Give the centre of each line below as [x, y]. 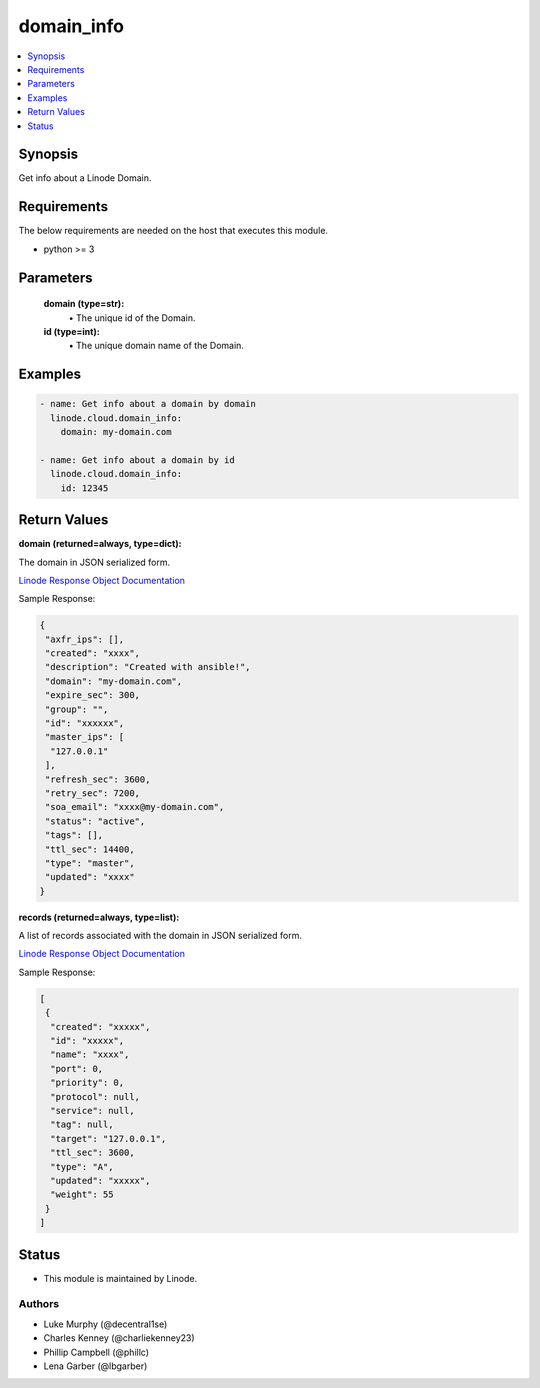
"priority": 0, [87, 1083]
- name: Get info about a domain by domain [148, 404]
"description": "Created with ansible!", [148, 667]
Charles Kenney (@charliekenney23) [119, 1338]
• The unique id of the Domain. [132, 317]
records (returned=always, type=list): [99, 917]
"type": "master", [90, 863]
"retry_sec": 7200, [92, 793]
